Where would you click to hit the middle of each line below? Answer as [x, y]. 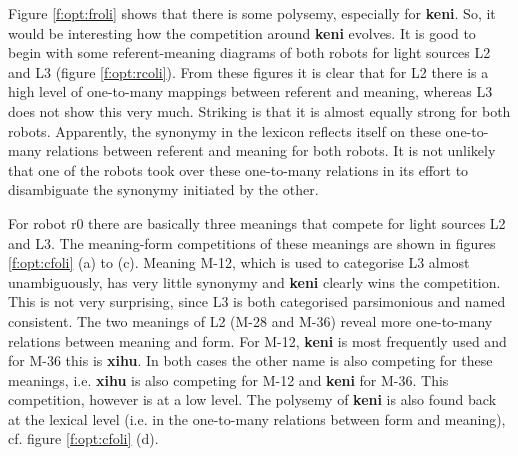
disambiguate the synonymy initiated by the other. [163, 189]
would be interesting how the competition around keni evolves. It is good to [242, 32]
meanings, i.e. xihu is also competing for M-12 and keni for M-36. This [228, 379]
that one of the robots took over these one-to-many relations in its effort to [238, 169]
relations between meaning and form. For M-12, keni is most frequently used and [257, 340]
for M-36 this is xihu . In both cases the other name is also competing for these [250, 360]
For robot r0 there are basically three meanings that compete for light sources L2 [257, 222]
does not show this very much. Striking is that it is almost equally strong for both [259, 110]
